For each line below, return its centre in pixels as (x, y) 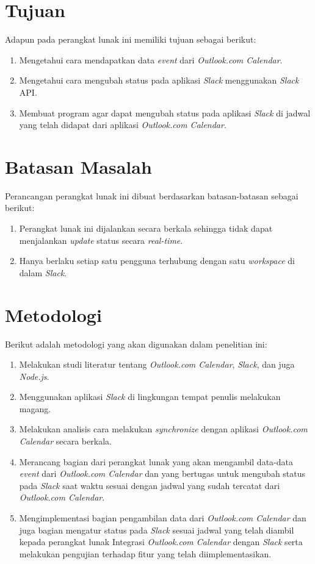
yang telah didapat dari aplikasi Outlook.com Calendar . (123, 125)
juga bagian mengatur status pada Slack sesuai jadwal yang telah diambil (157, 530)
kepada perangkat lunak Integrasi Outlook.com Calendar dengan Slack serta (161, 542)
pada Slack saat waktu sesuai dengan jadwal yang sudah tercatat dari (150, 485)
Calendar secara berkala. (65, 441)
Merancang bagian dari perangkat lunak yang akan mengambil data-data (156, 461)
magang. (35, 408)
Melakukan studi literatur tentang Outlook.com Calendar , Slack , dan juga (157, 364)
